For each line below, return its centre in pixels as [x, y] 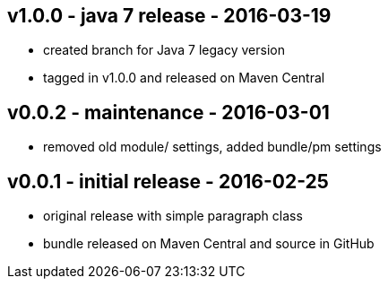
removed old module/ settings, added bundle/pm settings [212, 147]
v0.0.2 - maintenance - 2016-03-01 [168, 112]
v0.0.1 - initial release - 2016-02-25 [168, 181]
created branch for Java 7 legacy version [164, 50]
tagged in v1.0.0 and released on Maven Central [184, 78]
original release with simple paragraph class [173, 216]
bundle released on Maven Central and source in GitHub [209, 244]
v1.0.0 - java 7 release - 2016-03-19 [169, 16]
